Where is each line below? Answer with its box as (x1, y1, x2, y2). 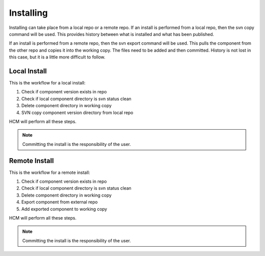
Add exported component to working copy (21, 206, 107, 212)
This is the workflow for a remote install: (9, 170, 90, 175)
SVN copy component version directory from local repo (21, 110, 133, 115)
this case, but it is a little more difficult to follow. (9, 54, 106, 60)
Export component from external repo (21, 199, 98, 205)
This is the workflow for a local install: (9, 80, 86, 86)
